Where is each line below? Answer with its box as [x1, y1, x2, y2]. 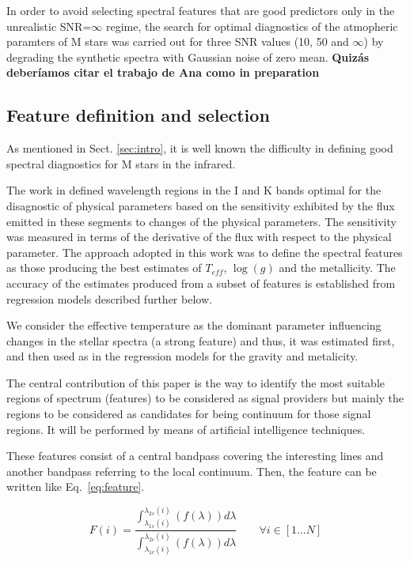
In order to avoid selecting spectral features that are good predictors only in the [6, 2, 395, 18]
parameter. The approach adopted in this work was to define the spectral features [6, 243, 403, 260]
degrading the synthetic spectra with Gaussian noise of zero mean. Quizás [6, 48, 370, 65]
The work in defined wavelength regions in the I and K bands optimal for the [6, 182, 382, 198]
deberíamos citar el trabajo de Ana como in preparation [6, 64, 320, 81]
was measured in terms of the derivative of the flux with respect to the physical [6, 228, 392, 245]
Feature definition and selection [6, 103, 270, 127]
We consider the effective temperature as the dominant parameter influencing [6, 317, 382, 334]
